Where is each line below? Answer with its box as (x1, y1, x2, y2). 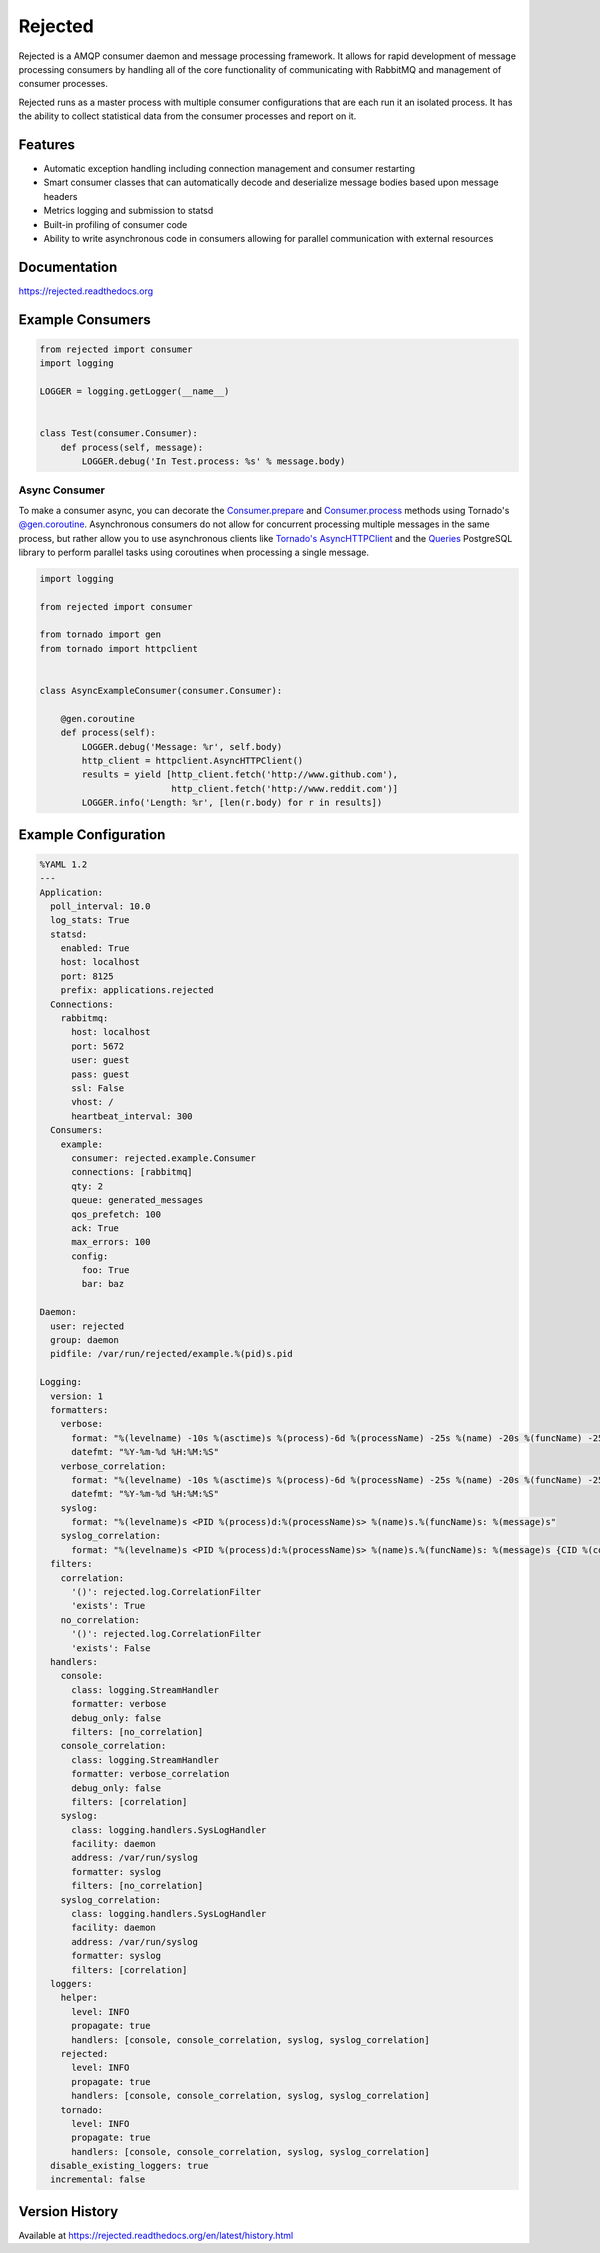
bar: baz (81, 1278, 125, 1290)
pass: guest (71, 1068, 130, 1080)
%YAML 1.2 (39, 858, 88, 870)
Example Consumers (18, 311, 151, 328)
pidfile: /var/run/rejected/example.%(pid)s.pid (50, 1348, 294, 1360)
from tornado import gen (39, 629, 162, 640)
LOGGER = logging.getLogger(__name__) (39, 386, 230, 397)
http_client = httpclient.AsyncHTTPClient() (81, 755, 304, 766)
